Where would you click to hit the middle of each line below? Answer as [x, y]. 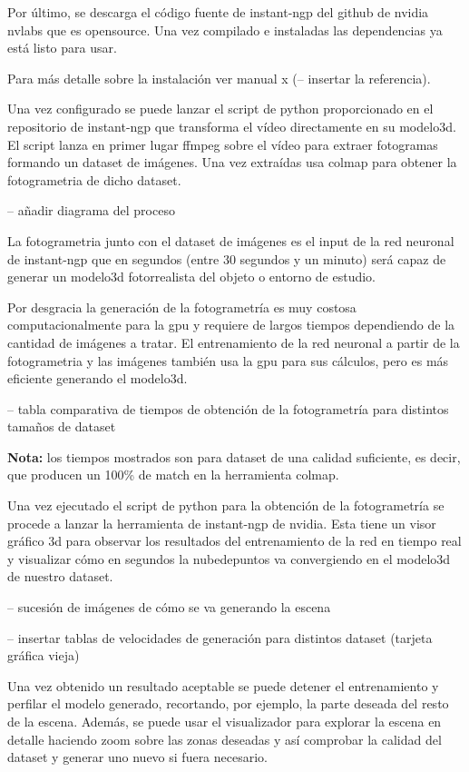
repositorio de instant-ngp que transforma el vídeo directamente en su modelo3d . [232, 126]
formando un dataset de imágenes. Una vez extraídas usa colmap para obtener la [232, 162]
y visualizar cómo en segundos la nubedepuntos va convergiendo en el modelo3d [229, 558]
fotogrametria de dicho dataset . [94, 179]
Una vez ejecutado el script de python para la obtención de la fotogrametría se [226, 505]
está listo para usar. [62, 48]
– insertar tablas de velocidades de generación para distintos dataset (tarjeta [220, 637]
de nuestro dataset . [60, 576]
